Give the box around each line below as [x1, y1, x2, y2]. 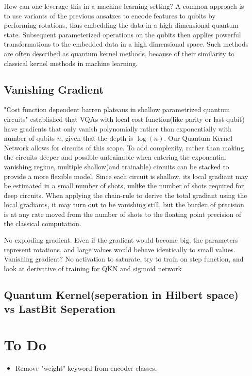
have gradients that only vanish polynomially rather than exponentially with [4, 123, 232, 133]
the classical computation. [4, 218, 81, 229]
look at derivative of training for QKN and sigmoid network [4, 263, 182, 273]
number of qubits [4, 133, 55, 143]
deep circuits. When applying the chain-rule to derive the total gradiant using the [4, 190, 247, 200]
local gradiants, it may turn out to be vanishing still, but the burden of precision [4, 199, 244, 210]
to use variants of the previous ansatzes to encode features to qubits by [4, 10, 216, 20]
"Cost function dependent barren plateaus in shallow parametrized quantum [4, 104, 230, 114]
